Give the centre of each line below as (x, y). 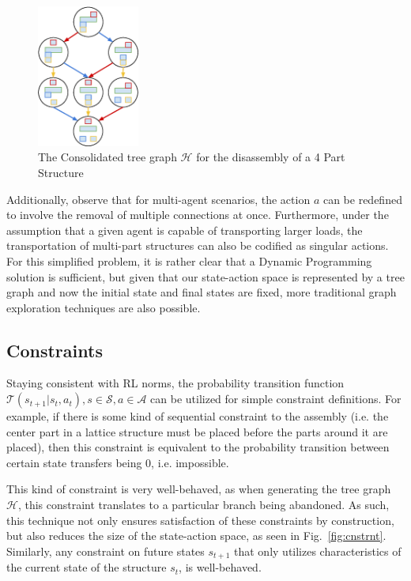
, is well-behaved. (220, 567)
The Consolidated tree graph (107, 157)
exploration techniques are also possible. (104, 307)
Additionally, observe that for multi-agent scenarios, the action (158, 199)
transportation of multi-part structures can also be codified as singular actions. (198, 245)
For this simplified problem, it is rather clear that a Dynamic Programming (189, 260)
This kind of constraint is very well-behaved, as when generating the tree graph (199, 489)
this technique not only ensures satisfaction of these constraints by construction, (200, 520)
